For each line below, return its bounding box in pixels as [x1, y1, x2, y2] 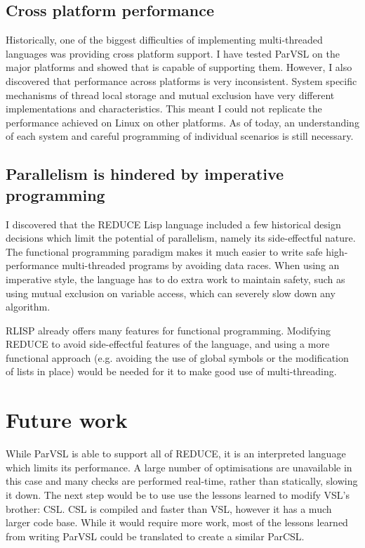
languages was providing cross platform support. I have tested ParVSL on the [6, 46, 340, 60]
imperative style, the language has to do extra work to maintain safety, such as [6, 271, 345, 286]
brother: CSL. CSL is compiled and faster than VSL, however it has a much [6, 501, 332, 516]
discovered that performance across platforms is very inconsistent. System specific [6, 73, 357, 88]
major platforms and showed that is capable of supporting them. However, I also [6, 60, 352, 74]
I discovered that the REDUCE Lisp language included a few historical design [6, 216, 341, 231]
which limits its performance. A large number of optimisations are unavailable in [6, 459, 352, 474]
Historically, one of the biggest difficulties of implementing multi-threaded [6, 32, 323, 47]
